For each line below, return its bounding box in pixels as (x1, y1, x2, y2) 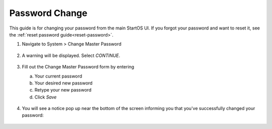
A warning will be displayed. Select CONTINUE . (22, 52, 120, 58)
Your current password (34, 73, 83, 79)
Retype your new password (34, 87, 92, 93)
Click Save (34, 94, 57, 100)
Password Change (9, 7, 88, 18)
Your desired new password (34, 80, 93, 86)
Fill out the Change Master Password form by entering (22, 64, 134, 70)
